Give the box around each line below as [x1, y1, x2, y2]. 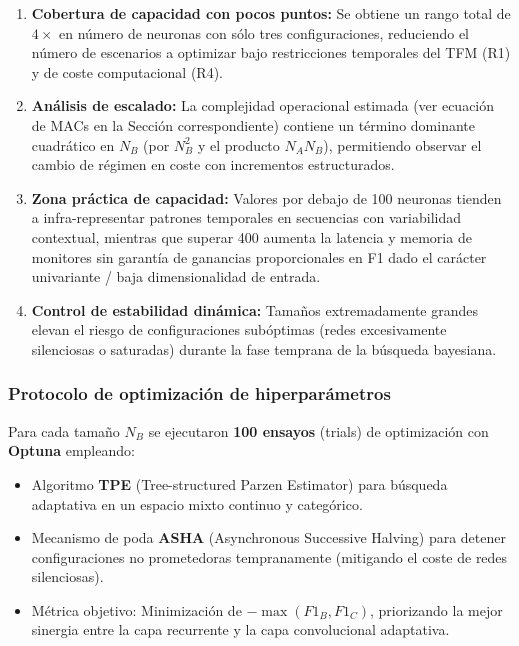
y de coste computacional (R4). [31, 61, 223, 82]
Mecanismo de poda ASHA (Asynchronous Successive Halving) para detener [31, 527, 506, 548]
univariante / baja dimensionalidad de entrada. [31, 266, 321, 287]
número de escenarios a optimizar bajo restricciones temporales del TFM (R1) [31, 42, 511, 63]
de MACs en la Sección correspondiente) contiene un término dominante [31, 114, 475, 135]
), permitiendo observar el [323, 134, 482, 155]
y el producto [197, 134, 280, 155]
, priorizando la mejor [369, 599, 503, 620]
